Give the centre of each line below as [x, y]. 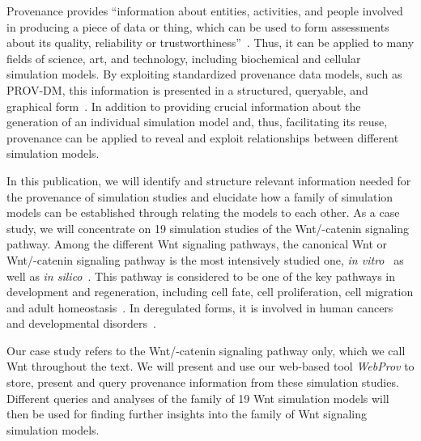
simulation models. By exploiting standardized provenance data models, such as [204, 74]
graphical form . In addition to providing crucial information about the [184, 106]
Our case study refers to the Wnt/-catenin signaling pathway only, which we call [206, 350]
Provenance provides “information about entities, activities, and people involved [205, 11]
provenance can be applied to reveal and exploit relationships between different [203, 137]
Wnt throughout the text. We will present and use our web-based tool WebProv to [210, 366]
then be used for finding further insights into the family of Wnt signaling [187, 414]
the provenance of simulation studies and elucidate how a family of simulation [200, 196]
